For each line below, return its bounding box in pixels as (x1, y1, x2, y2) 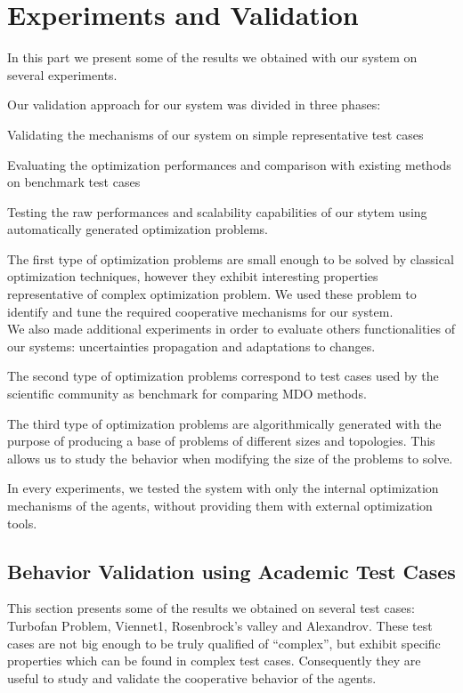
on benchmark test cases (7, 173, 141, 191)
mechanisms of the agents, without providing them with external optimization (7, 496, 433, 514)
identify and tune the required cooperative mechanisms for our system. (7, 302, 394, 320)
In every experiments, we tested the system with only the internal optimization (7, 479, 439, 497)
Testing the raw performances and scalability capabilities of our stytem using (7, 202, 427, 221)
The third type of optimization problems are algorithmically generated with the (7, 414, 442, 432)
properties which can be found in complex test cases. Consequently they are (7, 651, 421, 670)
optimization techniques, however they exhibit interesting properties (7, 267, 378, 286)
